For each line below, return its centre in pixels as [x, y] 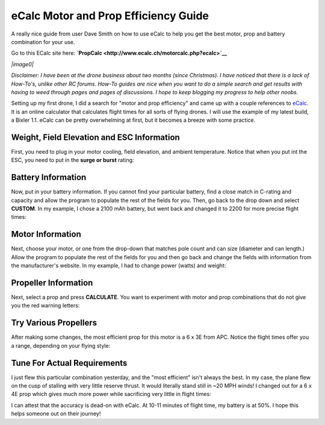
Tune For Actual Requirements [69, 363]
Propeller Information [52, 282]
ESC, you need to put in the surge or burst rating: [73, 160]
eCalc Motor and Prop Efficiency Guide [110, 16]
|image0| [23, 64]
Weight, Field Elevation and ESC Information [95, 137]
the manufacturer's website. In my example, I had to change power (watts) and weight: [119, 266]
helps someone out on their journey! [56, 414]
